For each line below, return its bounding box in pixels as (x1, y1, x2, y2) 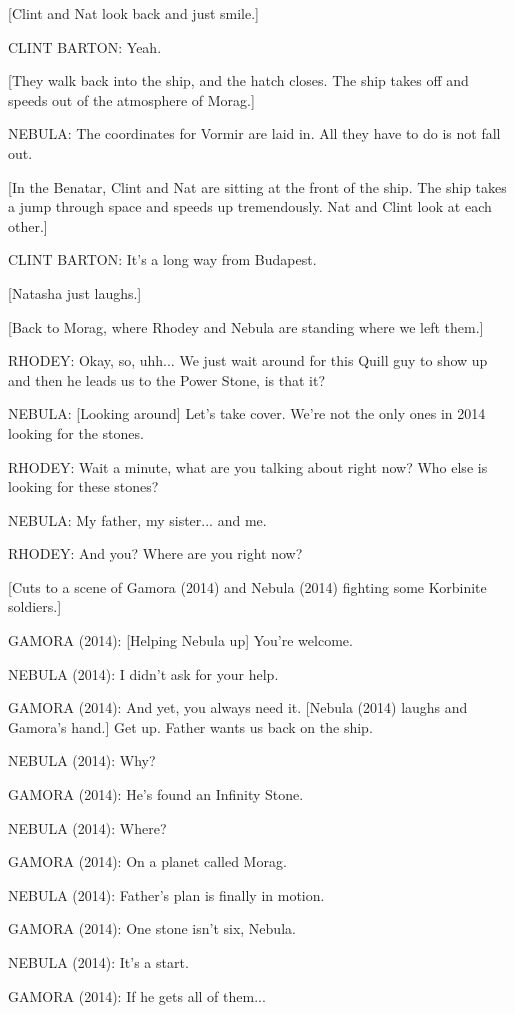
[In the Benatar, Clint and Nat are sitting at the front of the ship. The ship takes (8, 176, 507, 197)
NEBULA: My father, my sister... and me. (8, 509, 267, 530)
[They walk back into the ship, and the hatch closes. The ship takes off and (8, 70, 469, 91)
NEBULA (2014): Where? (8, 817, 167, 838)
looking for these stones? (8, 476, 159, 497)
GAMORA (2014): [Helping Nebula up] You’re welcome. (8, 630, 353, 651)
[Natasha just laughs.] (8, 282, 142, 303)
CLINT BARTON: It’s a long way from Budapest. (8, 249, 317, 270)
